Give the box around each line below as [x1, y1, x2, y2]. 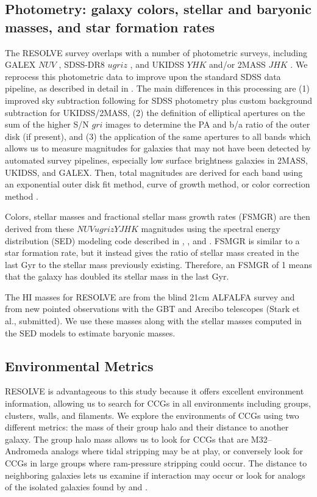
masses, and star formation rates [5, 17, 215, 36]
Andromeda [5, 444, 49, 457]
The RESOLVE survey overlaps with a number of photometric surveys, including [5, 46, 307, 59]
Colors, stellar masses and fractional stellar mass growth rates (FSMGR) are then [5, 210, 310, 223]
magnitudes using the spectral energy [141, 222, 280, 234]
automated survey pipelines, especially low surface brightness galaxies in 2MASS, [5, 153, 308, 166]
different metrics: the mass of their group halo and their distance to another [5, 421, 289, 434]
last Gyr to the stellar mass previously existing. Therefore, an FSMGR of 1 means [5, 258, 312, 270]
